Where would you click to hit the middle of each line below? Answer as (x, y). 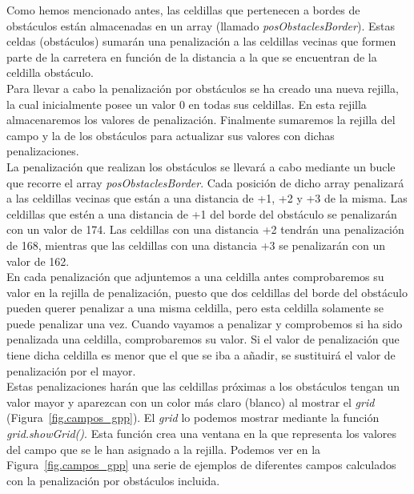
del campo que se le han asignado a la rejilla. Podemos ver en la (164, 449)
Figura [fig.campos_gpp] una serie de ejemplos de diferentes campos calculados (201, 465)
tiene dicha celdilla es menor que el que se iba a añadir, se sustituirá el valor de (201, 355)
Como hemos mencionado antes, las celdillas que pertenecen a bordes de (183, 10)
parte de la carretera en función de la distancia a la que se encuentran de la (192, 56)
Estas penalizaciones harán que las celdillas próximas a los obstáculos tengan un (203, 386)
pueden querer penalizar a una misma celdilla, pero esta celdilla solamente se (195, 308)
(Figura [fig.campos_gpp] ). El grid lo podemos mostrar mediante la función (193, 418)
